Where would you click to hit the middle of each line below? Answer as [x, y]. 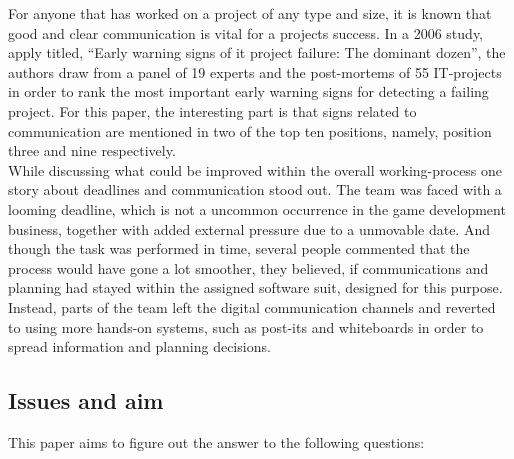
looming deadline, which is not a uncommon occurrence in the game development [257, 208]
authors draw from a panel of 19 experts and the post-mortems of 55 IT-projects [255, 71]
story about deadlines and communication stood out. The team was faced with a [255, 189]
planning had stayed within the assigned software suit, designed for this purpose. [255, 287]
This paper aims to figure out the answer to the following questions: [216, 441]
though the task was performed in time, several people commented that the [239, 248]
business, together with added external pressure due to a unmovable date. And [249, 228]
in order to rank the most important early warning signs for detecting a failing [248, 91]
